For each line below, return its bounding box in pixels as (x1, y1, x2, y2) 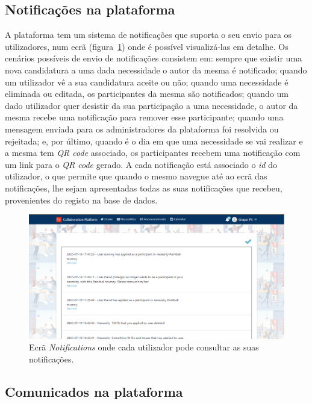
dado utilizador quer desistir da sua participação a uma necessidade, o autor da (5, 99, 298, 111)
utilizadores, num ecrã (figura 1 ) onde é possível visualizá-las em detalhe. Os (5, 40, 289, 52)
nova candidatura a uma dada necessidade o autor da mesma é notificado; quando (5, 63, 307, 76)
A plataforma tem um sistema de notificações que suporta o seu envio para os (5, 28, 292, 41)
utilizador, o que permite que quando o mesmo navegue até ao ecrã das (5, 170, 267, 182)
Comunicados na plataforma (5, 382, 183, 400)
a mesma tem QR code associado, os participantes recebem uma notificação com (5, 146, 301, 159)
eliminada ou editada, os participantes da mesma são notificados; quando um (5, 87, 289, 100)
